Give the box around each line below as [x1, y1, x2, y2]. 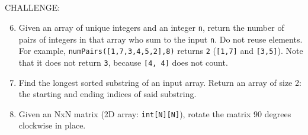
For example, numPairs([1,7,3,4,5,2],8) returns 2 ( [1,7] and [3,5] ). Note [18, 44, 303, 57]
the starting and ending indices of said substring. [18, 88, 197, 100]
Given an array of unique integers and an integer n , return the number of [18, 21, 284, 33]
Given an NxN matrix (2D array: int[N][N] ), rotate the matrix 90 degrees [18, 107, 291, 120]
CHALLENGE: [5, 1, 60, 14]
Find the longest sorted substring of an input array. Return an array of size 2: [18, 76, 301, 88]
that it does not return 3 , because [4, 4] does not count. [18, 56, 228, 68]
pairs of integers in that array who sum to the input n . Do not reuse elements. [18, 33, 303, 45]
